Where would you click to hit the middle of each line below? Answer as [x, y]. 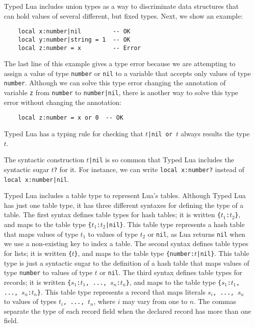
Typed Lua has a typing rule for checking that [74, 133]
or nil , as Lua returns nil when [197, 234]
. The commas [215, 301]
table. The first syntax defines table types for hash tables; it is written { [113, 214]
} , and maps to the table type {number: [134, 253]
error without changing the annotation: [63, 102]
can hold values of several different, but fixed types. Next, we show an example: [123, 15]
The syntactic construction [44, 160]
